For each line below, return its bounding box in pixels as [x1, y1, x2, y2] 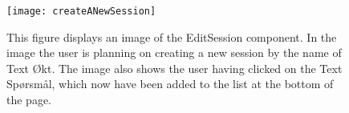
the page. [6, 91, 51, 108]
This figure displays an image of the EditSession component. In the [6, 28, 337, 45]
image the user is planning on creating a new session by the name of [6, 44, 342, 61]
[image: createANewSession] [6, 6, 156, 17]
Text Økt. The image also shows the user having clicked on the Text [6, 59, 343, 76]
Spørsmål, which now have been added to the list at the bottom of [6, 75, 334, 92]
